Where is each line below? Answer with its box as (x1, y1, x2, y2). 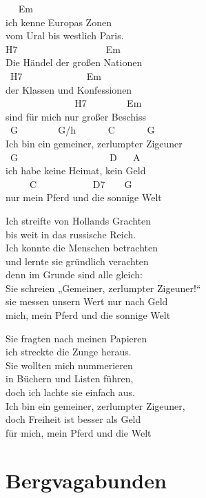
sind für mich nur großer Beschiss (6, 109, 147, 123)
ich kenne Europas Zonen (6, 14, 112, 29)
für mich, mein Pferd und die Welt (6, 425, 152, 439)
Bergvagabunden (6, 466, 167, 494)
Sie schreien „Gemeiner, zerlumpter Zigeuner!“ (6, 280, 201, 295)
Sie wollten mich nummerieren (6, 357, 133, 372)
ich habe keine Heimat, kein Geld (6, 163, 146, 178)
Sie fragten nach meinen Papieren (6, 331, 147, 345)
